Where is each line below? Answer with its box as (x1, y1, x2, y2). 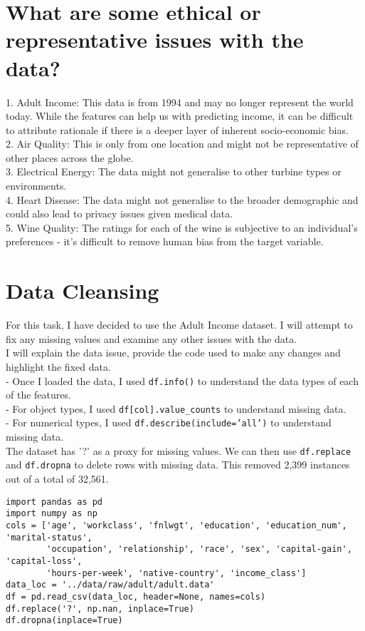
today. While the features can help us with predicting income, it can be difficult (6, 108, 354, 123)
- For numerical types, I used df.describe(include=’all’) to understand (6, 415, 332, 430)
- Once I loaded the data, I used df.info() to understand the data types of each (6, 373, 359, 388)
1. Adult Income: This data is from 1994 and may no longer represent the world (6, 94, 354, 109)
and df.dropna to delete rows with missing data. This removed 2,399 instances (6, 457, 350, 472)
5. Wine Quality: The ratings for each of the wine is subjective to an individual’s (6, 220, 358, 235)
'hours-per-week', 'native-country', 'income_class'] (46, 568, 307, 578)
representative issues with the (6, 25, 304, 54)
